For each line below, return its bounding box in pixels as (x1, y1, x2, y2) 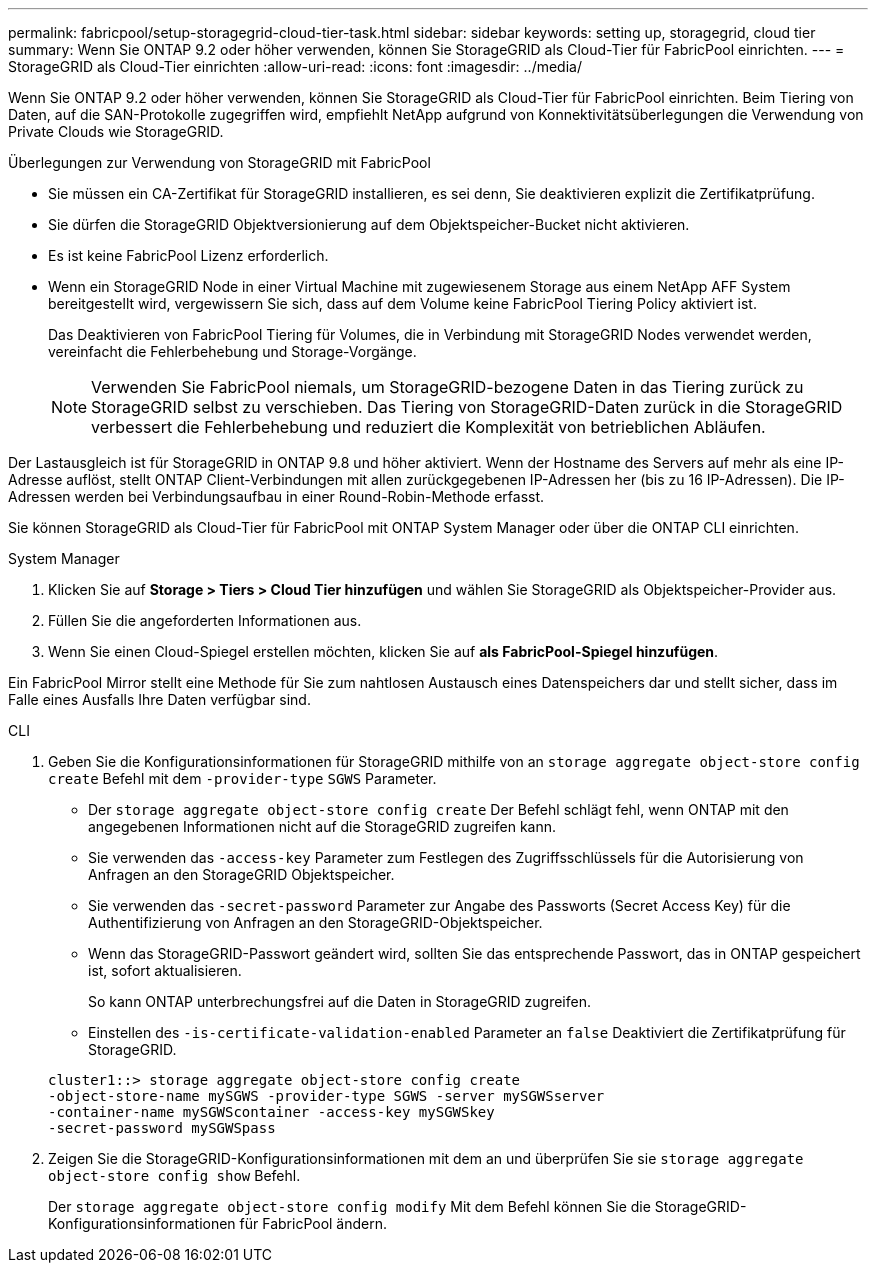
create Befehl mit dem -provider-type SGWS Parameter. (48, 770, 437, 787)
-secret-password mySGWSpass (48, 1120, 276, 1136)
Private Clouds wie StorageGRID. (8, 123, 224, 140)
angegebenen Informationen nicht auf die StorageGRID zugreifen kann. (88, 818, 557, 835)
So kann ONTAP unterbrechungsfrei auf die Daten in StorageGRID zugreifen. (88, 993, 591, 1010)
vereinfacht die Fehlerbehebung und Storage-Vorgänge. (48, 343, 417, 360)
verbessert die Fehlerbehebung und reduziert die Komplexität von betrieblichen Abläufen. (91, 417, 766, 437)
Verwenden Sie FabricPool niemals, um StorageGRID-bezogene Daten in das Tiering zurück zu (91, 377, 804, 397)
